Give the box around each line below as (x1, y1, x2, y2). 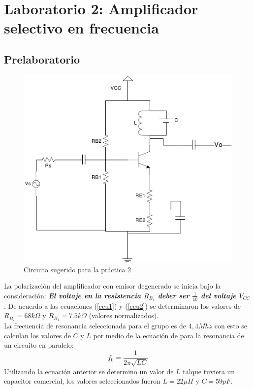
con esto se (214, 321, 247, 331)
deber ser (158, 290, 190, 300)
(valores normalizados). (89, 310, 159, 321)
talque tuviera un (183, 366, 235, 376)
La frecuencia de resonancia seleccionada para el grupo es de (4, 321, 186, 331)
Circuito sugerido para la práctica (24, 264, 126, 274)
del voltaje (200, 290, 236, 300)
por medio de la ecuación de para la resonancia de (93, 330, 244, 340)
